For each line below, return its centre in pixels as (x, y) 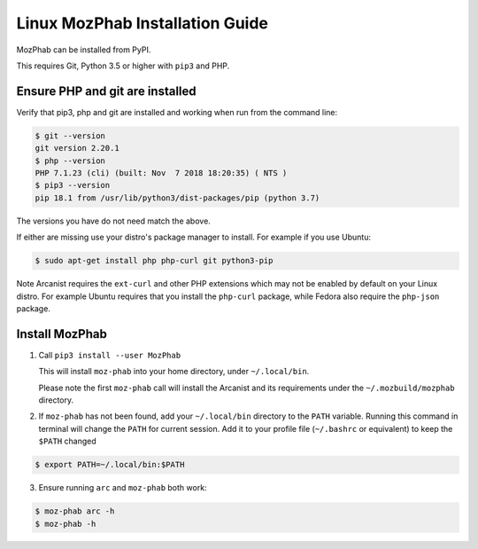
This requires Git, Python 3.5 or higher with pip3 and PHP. (123, 66)
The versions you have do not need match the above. (114, 221)
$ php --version (70, 161)
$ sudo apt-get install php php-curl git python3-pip (154, 261)
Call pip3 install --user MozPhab (110, 355)
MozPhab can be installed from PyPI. (84, 50)
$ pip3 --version (73, 185)
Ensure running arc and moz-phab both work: (123, 488)
